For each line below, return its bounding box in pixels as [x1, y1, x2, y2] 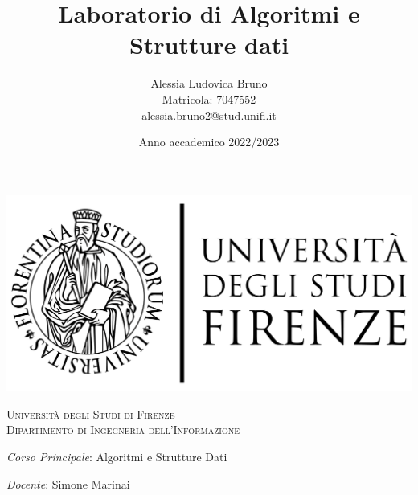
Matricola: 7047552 [162, 90, 256, 107]
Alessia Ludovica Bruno [150, 75, 268, 92]
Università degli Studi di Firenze [6, 405, 175, 422]
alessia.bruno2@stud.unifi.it [141, 106, 277, 123]
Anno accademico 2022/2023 [138, 133, 280, 150]
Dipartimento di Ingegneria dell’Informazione [6, 421, 240, 438]
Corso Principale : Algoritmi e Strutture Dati [6, 448, 227, 465]
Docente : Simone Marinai [6, 475, 130, 492]
